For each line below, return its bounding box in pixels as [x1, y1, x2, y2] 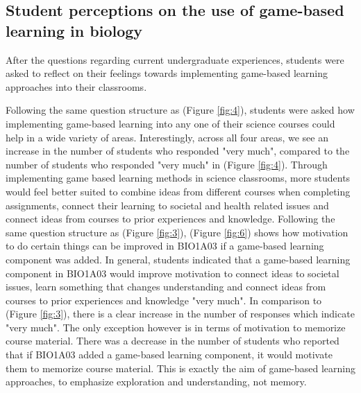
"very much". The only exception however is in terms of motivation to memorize [6, 320, 346, 334]
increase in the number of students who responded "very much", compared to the [6, 143, 350, 158]
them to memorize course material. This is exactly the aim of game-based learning [6, 360, 355, 375]
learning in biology [6, 19, 143, 41]
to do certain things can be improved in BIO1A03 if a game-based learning [6, 238, 324, 253]
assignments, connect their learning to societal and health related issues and [6, 198, 329, 212]
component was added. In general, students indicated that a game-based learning [6, 252, 351, 266]
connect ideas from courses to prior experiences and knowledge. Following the [6, 211, 335, 226]
